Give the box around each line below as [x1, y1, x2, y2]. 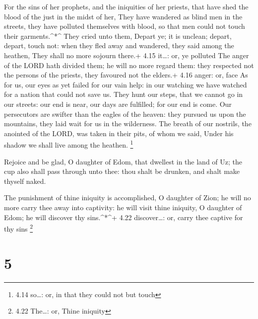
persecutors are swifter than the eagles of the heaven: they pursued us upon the [4, 108, 246, 119]
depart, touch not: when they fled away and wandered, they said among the [4, 40, 234, 51]
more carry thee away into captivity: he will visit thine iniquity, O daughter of [4, 202, 242, 212]
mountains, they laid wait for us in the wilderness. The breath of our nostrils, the [4, 118, 252, 129]
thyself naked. [4, 175, 46, 186]
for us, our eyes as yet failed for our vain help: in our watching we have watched [4, 79, 247, 89]
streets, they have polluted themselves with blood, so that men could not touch [4, 21, 245, 31]
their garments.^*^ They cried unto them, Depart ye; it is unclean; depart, [4, 30, 232, 41]
